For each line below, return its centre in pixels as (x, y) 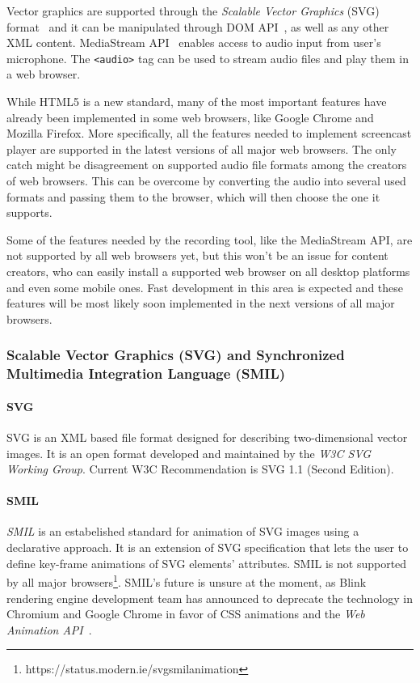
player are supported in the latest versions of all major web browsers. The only (202, 148)
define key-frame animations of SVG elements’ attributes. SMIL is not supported (207, 563)
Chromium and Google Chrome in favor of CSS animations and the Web (186, 614)
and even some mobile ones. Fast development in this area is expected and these (205, 287)
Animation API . (49, 629)
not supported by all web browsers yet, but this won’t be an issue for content (197, 255)
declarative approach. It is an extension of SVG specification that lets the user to (208, 547)
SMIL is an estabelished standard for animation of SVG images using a (183, 531)
